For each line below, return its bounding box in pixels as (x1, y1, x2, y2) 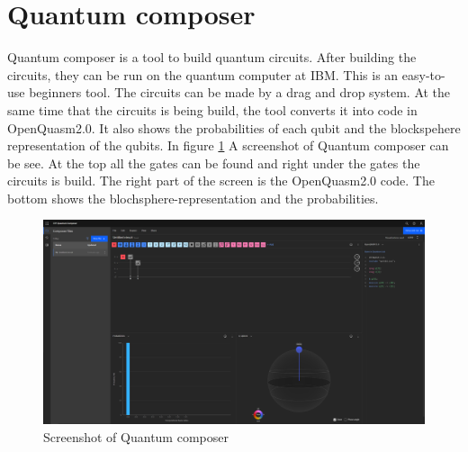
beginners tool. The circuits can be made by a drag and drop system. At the (29, 83, 451, 102)
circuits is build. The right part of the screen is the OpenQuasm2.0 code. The (7, 171, 435, 190)
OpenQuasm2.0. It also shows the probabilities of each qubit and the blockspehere (7, 118, 461, 137)
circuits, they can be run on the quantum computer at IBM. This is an (7, 65, 399, 84)
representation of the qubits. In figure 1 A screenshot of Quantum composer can (7, 136, 449, 155)
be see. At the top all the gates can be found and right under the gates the (7, 153, 420, 172)
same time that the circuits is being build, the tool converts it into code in (7, 100, 418, 119)
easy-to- (401, 65, 445, 84)
